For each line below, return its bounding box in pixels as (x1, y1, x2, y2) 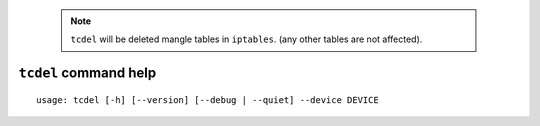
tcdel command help (18, 65, 157, 82)
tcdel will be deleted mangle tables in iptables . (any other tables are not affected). (70, 33, 423, 45)
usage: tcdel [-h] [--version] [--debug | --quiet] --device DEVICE (36, 94, 379, 105)
